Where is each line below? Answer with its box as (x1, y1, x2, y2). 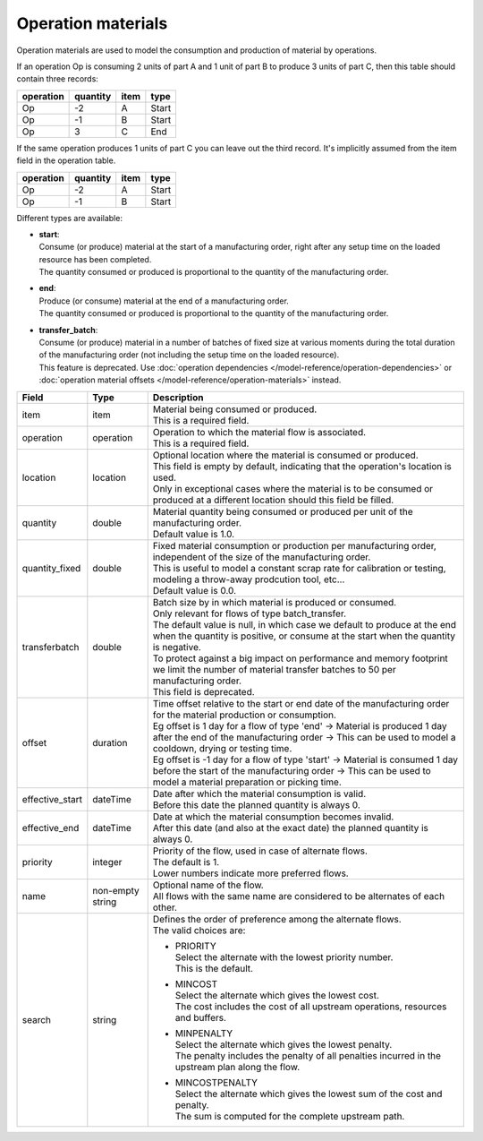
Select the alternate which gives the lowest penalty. (174, 1038, 393, 1051)
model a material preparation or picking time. (152, 776, 342, 788)
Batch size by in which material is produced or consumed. (152, 596, 397, 608)
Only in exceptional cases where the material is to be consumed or (152, 482, 434, 494)
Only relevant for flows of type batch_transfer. (152, 607, 347, 620)
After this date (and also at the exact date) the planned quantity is (152, 821, 429, 834)
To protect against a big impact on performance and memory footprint (152, 652, 449, 665)
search (21, 1013, 52, 1025)
